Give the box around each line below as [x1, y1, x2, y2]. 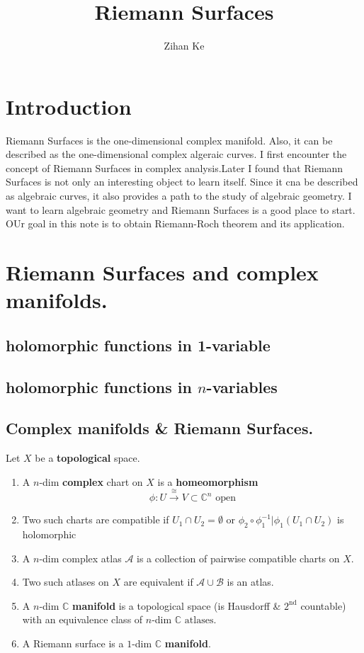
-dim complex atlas [39, 550, 122, 565]
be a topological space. [35, 450, 140, 465]
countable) [300, 598, 346, 613]
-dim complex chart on [39, 474, 143, 489]
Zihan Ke [164, 38, 205, 53]
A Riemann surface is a [22, 635, 124, 650]
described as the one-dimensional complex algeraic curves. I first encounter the [6, 147, 347, 161]
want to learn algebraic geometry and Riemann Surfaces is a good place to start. [6, 202, 356, 217]
